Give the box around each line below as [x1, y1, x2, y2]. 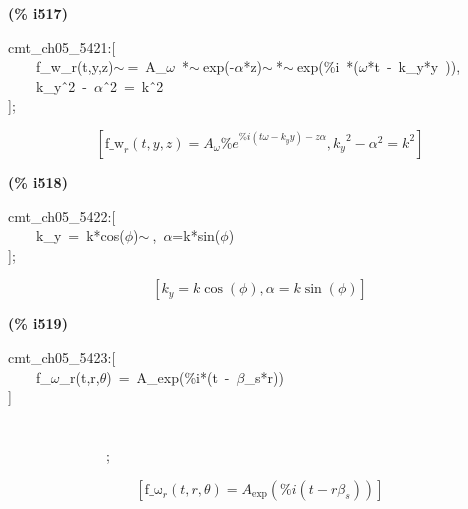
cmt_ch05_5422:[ [8, 205, 116, 226]
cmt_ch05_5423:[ [8, 346, 116, 367]
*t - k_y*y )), [367, 56, 461, 77]
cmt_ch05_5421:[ [8, 36, 116, 57]
